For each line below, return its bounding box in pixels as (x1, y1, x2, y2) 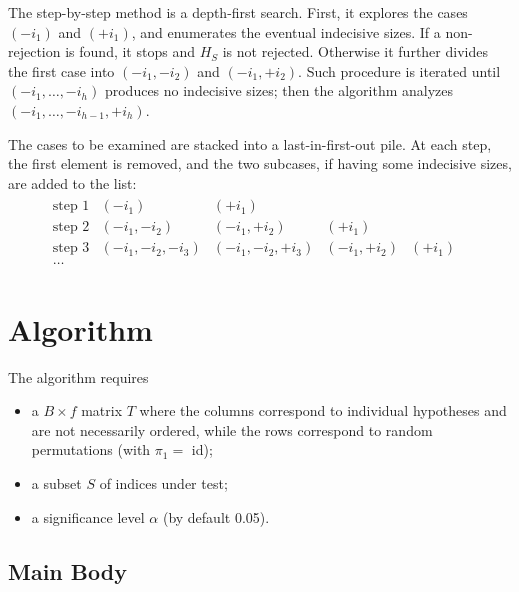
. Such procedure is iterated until (298, 60, 501, 81)
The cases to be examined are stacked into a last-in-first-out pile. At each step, (8, 133, 492, 154)
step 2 (52, 220, 90, 235)
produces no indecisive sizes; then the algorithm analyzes (104, 80, 454, 101)
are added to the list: (8, 172, 137, 193)
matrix (81, 400, 123, 421)
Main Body (8, 555, 127, 586)
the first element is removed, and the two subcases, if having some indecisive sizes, (8, 153, 512, 174)
